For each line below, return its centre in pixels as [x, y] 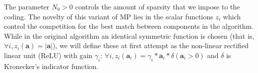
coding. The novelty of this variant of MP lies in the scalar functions [109, 16]
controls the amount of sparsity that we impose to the [157, 6]
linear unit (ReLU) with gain [48, 55]
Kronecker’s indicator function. [51, 66]
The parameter [27, 6]
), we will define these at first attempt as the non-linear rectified [151, 45]
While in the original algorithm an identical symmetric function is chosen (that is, [129, 36]
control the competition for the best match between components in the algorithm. [129, 26]
